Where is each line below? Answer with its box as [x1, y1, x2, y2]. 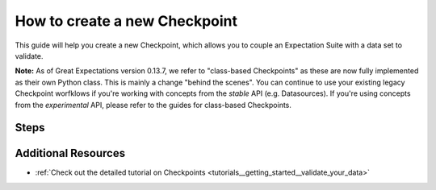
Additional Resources [15, 147, 125, 160]
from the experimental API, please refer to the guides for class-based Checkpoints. [15, 100, 292, 109]
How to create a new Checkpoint [15, 12, 238, 30]
